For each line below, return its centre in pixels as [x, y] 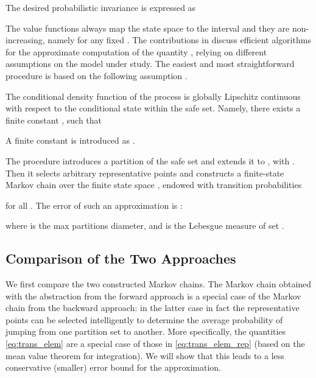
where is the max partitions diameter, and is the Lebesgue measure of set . [145, 226]
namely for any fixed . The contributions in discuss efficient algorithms [179, 40]
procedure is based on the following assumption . [97, 75]
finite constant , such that [54, 120]
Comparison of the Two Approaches [121, 258]
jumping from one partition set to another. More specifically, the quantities [146, 331]
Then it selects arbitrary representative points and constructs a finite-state [145, 173]
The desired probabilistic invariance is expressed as [101, 7]
